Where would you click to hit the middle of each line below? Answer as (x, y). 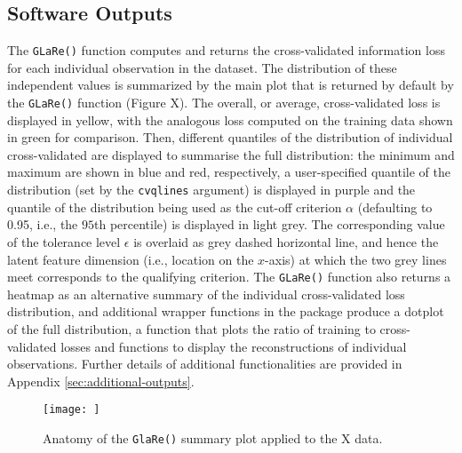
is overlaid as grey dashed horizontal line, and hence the (286, 241)
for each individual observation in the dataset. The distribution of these (202, 67)
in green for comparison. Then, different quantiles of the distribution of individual (230, 137)
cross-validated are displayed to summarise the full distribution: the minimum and (231, 154)
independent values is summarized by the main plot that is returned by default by (231, 85)
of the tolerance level (64, 241)
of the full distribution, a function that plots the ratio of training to (191, 328)
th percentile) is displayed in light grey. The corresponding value (270, 224)
